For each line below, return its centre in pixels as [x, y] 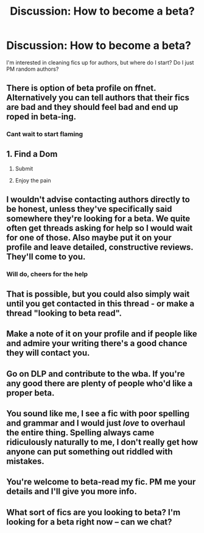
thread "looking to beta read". [64, 313]
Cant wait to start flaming [45, 134]
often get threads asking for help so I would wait [100, 228]
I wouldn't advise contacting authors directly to [98, 200]
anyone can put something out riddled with [90, 451]
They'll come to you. [46, 257]
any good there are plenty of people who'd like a [100, 383]
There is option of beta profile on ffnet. [81, 88]
